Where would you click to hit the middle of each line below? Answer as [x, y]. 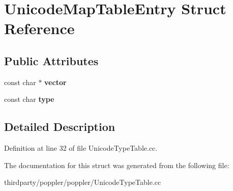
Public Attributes [51, 60]
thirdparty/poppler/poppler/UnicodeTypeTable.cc [83, 182]
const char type [29, 99]
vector [55, 82]
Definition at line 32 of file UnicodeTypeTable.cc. [81, 148]
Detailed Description [60, 127]
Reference [39, 28]
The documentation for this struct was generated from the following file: [117, 165]
